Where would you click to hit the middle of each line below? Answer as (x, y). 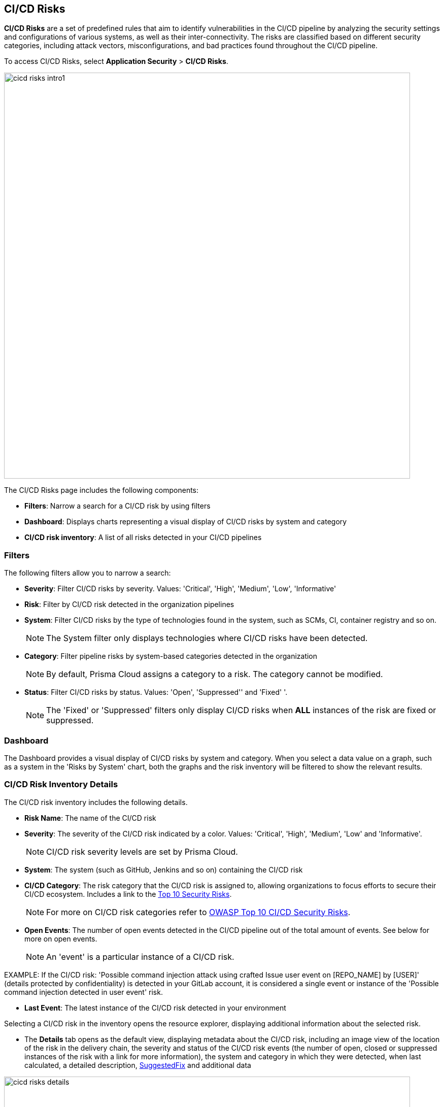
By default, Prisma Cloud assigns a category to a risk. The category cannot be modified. (215, 674)
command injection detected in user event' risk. (83, 992)
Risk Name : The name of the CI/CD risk (90, 818)
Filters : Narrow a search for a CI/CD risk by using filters (117, 506)
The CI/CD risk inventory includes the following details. (96, 802)
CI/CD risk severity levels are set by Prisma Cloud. (142, 851)
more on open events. (61, 938)
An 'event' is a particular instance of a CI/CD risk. (140, 957)
